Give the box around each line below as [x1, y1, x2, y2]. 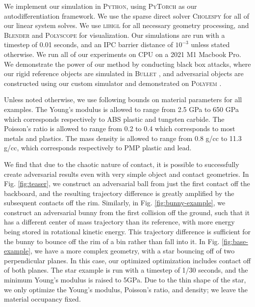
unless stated [191, 39, 230, 50]
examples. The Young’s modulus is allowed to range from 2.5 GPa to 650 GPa [4, 104, 239, 114]
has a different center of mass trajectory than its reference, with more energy [4, 217, 235, 227]
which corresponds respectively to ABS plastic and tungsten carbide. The [4, 113, 225, 124]
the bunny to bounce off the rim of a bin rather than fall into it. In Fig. [4, 236, 220, 246]
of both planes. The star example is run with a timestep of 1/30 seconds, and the [4, 265, 248, 275]
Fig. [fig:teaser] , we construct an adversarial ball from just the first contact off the [4, 178, 250, 189]
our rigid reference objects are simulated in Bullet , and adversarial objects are [4, 68, 244, 79]
